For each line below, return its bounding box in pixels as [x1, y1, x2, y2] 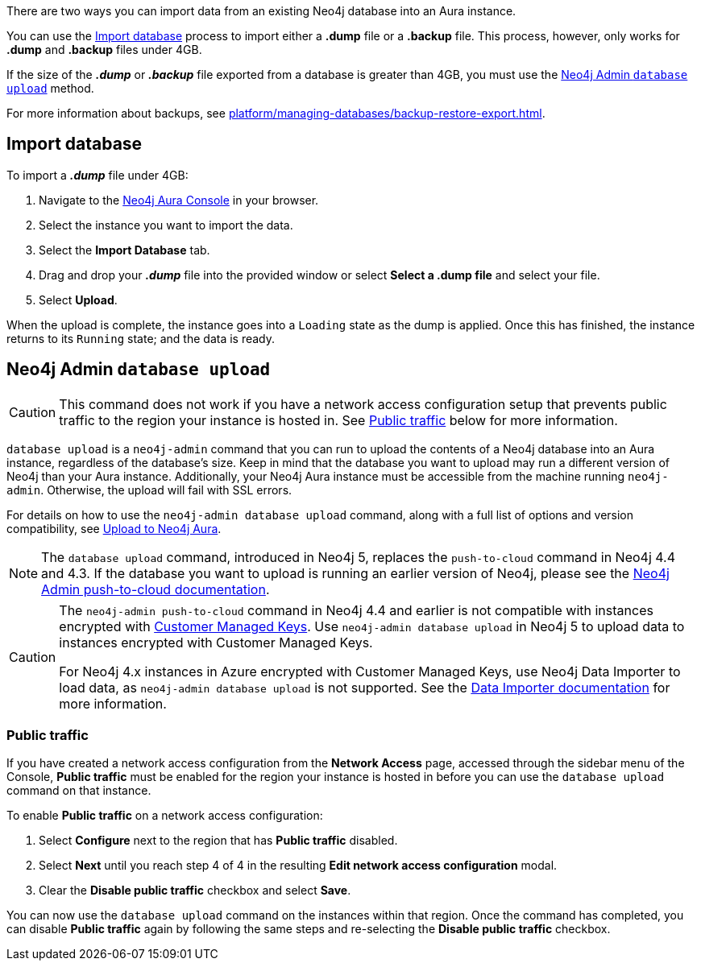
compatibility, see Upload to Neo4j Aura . [6, 521, 222, 535]
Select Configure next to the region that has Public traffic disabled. [39, 833, 398, 848]
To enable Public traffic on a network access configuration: [6, 808, 323, 823]
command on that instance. [6, 783, 151, 798]
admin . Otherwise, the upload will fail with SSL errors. [6, 482, 292, 497]
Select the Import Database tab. [39, 242, 210, 257]
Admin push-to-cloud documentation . [41, 581, 270, 597]
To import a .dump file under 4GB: [6, 167, 189, 182]
